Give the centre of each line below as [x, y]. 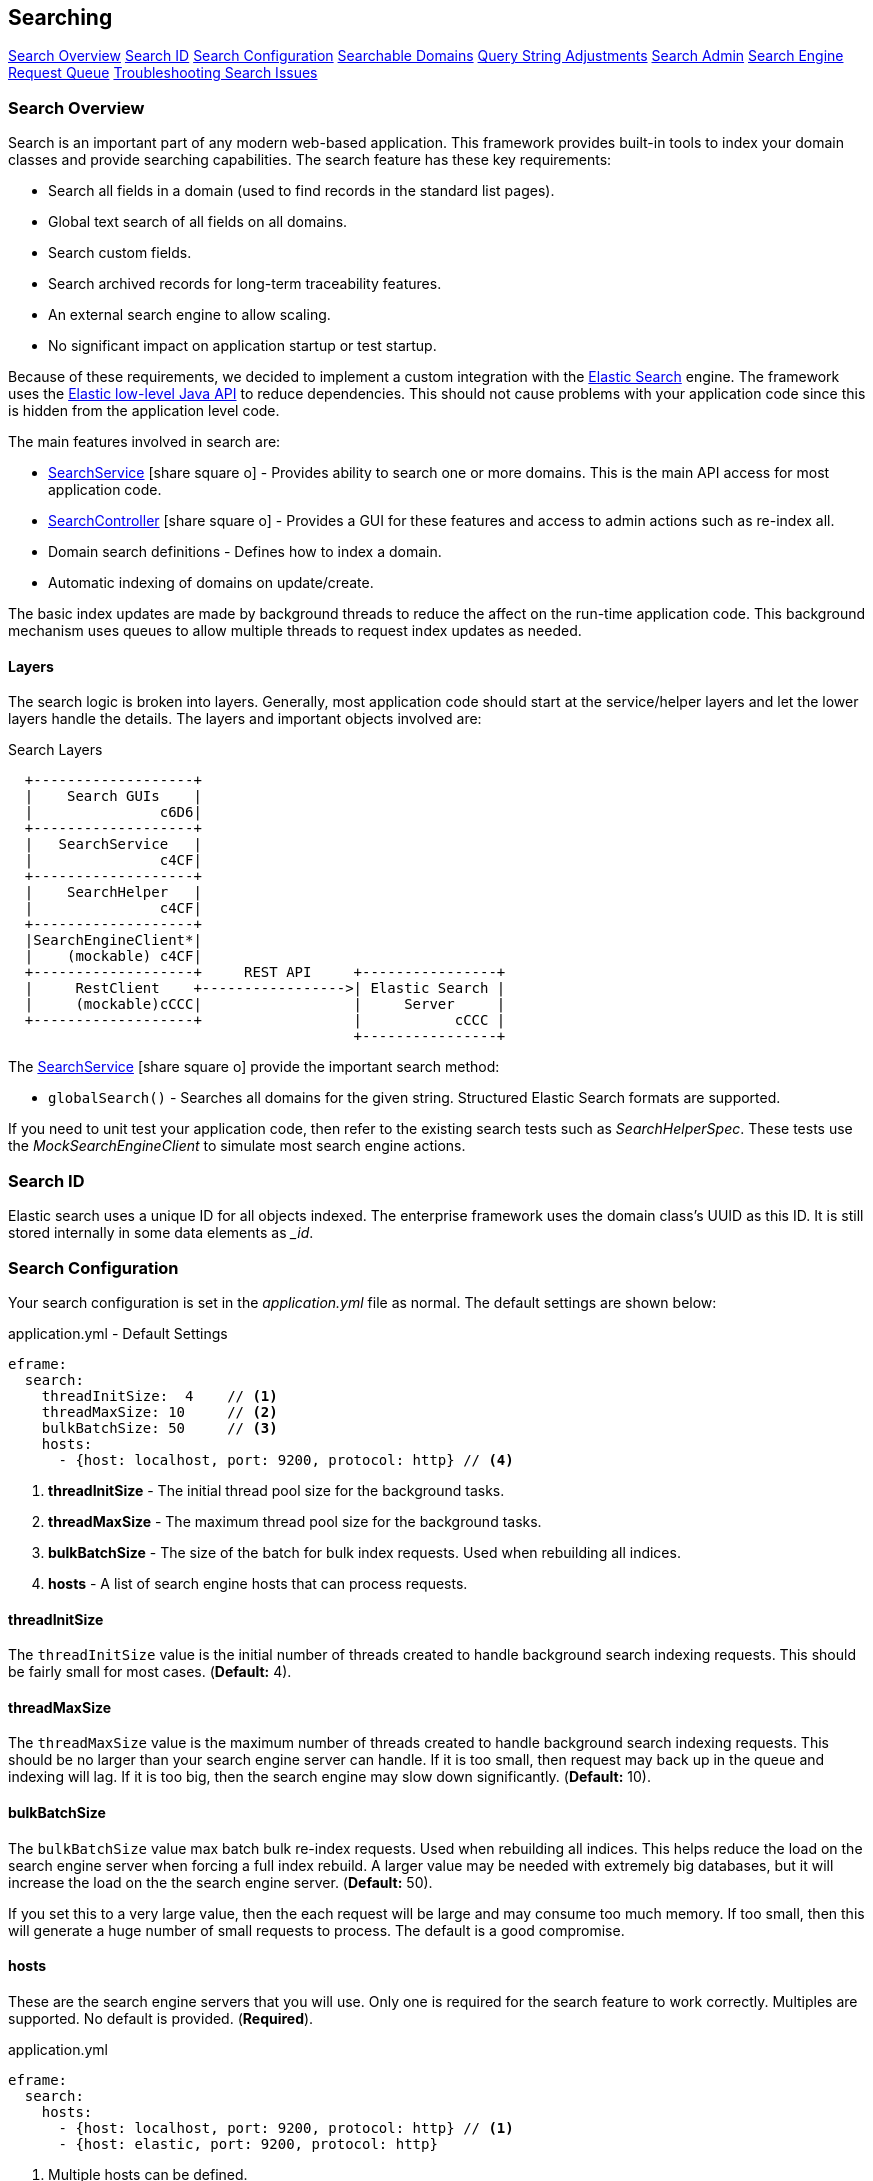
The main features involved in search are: [144, 442]
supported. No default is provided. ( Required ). [161, 2018]
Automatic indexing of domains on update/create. [211, 583]
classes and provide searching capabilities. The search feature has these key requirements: [310, 160]
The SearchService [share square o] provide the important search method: [254, 1067]
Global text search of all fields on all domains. [198, 222]
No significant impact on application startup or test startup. [242, 346]
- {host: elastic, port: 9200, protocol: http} [248, 2143]
